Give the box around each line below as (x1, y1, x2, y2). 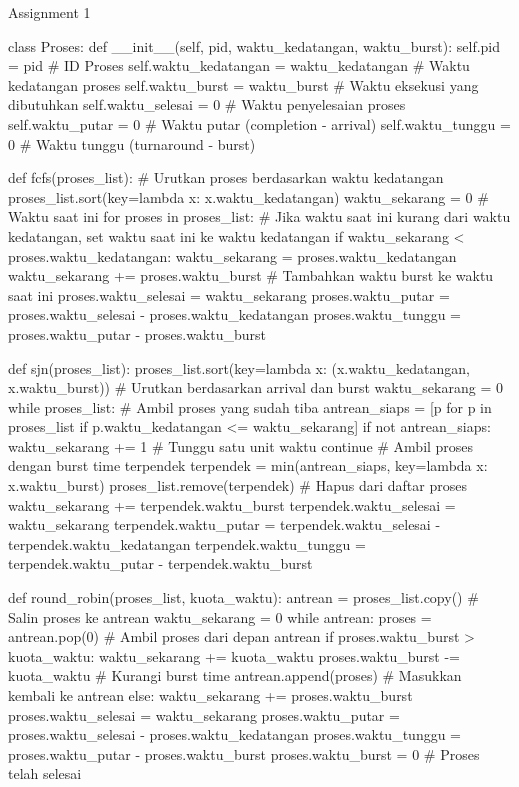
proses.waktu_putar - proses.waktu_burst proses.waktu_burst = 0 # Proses (8, 743, 480, 764)
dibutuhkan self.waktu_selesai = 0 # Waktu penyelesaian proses (8, 94, 406, 115)
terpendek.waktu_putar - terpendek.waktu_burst (8, 553, 313, 574)
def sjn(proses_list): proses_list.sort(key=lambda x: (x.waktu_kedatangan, (8, 357, 470, 378)
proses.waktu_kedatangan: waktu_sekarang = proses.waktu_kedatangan (8, 245, 457, 266)
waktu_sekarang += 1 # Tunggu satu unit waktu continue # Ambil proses (8, 435, 474, 456)
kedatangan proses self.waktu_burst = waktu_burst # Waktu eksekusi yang (8, 74, 479, 95)
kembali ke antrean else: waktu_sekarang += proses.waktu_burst (8, 685, 413, 705)
